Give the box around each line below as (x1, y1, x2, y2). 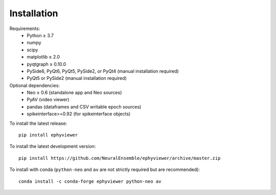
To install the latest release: (9, 120, 67, 126)
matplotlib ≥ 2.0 (27, 54, 60, 60)
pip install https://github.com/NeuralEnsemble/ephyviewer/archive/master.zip (18, 155, 221, 161)
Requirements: (9, 25, 40, 32)
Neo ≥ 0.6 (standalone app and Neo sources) (27, 90, 122, 96)
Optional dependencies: (9, 82, 60, 89)
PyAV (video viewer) (27, 97, 70, 103)
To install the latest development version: (9, 143, 96, 150)
